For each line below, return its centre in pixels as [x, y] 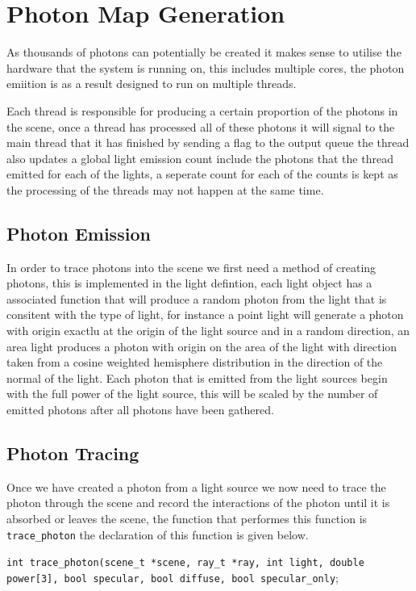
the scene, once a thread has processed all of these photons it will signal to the [201, 126]
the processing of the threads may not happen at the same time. [165, 189]
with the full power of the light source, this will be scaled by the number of [192, 394]
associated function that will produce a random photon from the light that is [197, 298]
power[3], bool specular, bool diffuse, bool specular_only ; [173, 577]
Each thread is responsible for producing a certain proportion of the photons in [202, 110]
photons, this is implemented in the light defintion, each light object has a [189, 283]
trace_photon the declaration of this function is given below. [158, 534]
